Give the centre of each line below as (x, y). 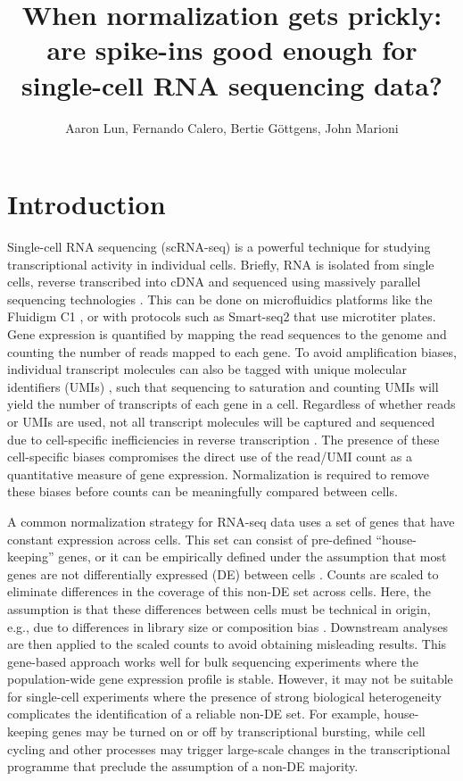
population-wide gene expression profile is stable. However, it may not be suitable (230, 679)
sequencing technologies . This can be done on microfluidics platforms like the (220, 299)
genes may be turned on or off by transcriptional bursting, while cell (239, 731)
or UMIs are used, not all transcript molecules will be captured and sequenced (221, 421)
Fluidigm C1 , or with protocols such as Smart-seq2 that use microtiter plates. (222, 316)
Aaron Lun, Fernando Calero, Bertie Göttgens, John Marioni (232, 127)
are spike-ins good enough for (232, 50)
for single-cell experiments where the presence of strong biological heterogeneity (225, 696)
